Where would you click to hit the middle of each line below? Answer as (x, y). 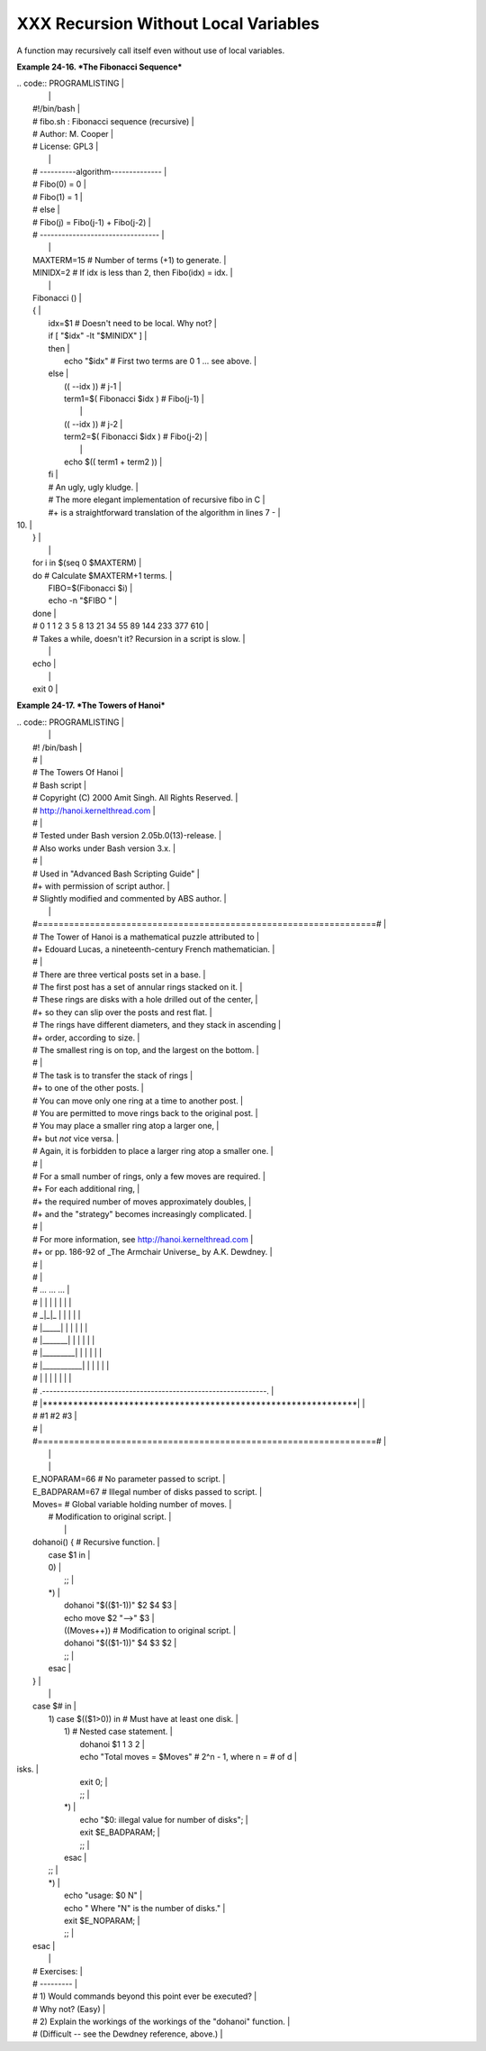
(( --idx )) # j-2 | (94, 424)
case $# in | (54, 1706)
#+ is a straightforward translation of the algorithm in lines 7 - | (164, 512)
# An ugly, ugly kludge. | (93, 487)
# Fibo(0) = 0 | (60, 184)
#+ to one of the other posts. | (88, 1088)
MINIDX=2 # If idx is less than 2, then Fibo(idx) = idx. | (133, 273)
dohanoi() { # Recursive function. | (97, 1543)
